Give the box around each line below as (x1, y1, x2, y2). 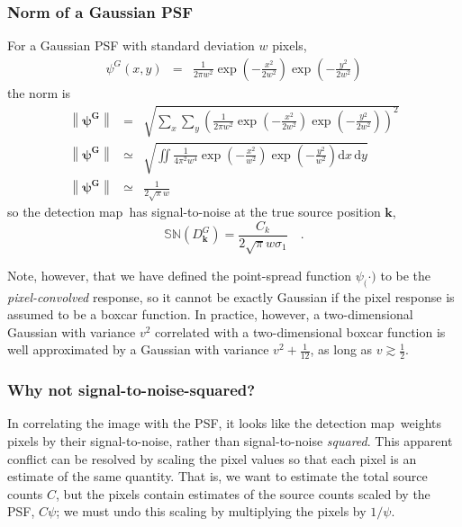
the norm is (7, 83, 71, 102)
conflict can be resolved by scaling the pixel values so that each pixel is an (7, 449, 417, 468)
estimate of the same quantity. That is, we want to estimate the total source (7, 467, 428, 486)
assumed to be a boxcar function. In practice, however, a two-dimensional (7, 305, 413, 324)
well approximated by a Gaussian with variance (7, 340, 269, 359)
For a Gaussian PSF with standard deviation (7, 36, 255, 55)
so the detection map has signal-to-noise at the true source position (7, 202, 381, 221)
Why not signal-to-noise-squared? (7, 379, 256, 401)
